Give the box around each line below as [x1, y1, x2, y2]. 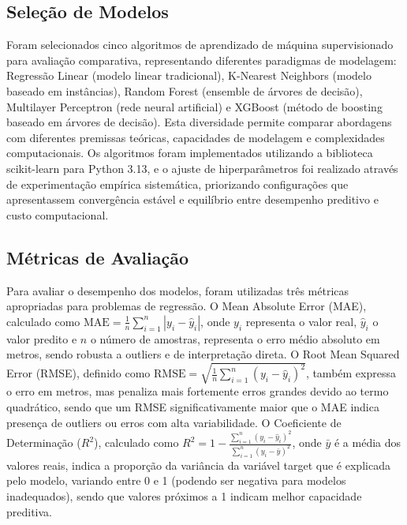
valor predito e [6, 330, 77, 347]
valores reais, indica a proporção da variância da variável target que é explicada [6, 456, 390, 473]
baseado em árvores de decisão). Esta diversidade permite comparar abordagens [6, 114, 392, 130]
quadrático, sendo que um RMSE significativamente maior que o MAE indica [6, 399, 379, 415]
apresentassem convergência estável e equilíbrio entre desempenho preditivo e [6, 191, 379, 208]
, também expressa [305, 365, 396, 381]
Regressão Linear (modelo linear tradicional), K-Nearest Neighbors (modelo [6, 67, 372, 84]
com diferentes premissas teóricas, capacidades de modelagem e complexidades [6, 129, 385, 145]
